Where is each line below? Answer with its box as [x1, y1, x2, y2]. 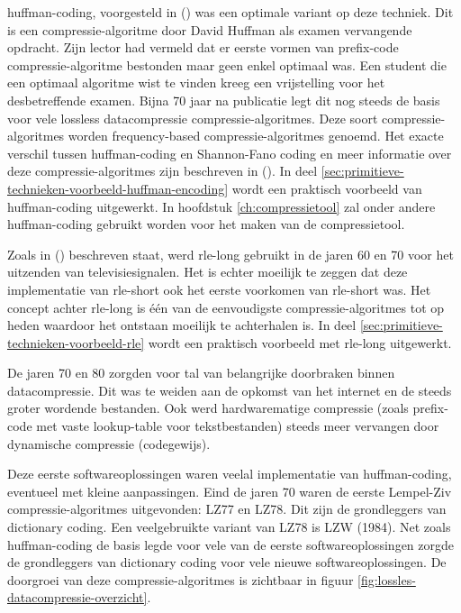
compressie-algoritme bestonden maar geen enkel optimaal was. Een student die [7, 55, 447, 74]
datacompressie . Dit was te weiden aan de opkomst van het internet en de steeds [7, 380, 452, 399]
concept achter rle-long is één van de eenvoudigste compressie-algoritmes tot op [7, 297, 445, 316]
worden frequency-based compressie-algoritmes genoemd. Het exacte [68, 126, 444, 145]
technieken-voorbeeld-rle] [7, 333, 145, 352]
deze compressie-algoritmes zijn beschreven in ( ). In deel [7, 161, 318, 180]
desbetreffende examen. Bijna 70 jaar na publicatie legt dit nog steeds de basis [7, 90, 440, 109]
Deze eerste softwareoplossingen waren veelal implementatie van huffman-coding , [7, 464, 452, 483]
